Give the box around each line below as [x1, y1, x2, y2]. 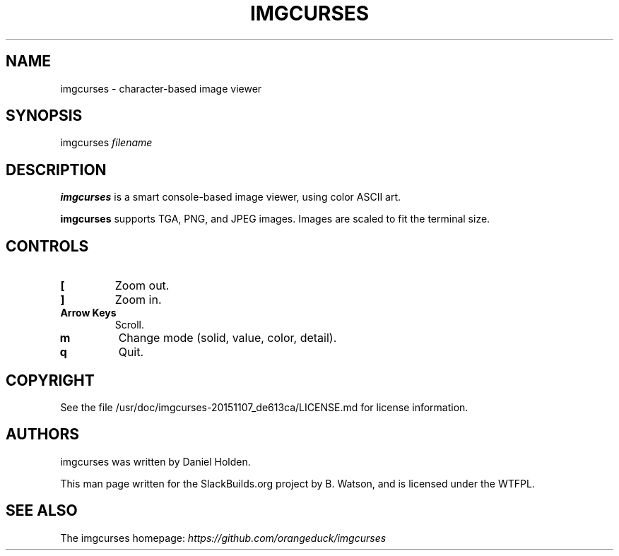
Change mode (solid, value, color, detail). [118, 331, 337, 345]
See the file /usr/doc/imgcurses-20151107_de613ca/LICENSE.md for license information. [60, 401, 468, 413]
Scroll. [114, 319, 145, 331]
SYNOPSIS [6, 107, 83, 125]
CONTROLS [6, 237, 89, 255]
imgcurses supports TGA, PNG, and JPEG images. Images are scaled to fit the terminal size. [60, 213, 490, 225]
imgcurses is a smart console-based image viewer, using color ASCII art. [60, 191, 401, 203]
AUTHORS [6, 425, 80, 444]
